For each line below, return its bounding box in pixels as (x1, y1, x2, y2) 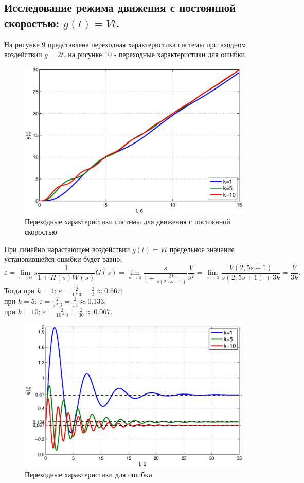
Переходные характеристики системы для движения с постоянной (25, 216, 230, 227)
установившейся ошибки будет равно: (4, 254, 122, 264)
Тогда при (4, 285, 35, 296)
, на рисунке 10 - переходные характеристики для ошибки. (63, 49, 247, 60)
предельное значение (169, 243, 235, 254)
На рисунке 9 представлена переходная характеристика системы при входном (4, 39, 246, 49)
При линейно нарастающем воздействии (4, 243, 130, 254)
